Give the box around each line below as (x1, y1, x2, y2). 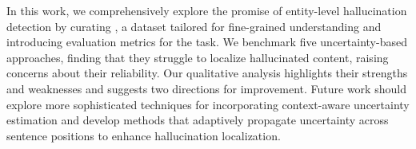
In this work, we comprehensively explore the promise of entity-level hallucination (6, 2, 407, 18)
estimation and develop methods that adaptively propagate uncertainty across (6, 112, 389, 128)
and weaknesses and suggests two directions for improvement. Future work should (6, 80, 406, 96)
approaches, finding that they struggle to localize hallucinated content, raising (6, 49, 389, 65)
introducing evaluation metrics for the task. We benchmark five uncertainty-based (6, 33, 407, 50)
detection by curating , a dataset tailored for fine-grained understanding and (6, 18, 382, 34)
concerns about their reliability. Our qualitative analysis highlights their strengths (6, 65, 408, 81)
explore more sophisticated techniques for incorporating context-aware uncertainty (6, 96, 410, 112)
